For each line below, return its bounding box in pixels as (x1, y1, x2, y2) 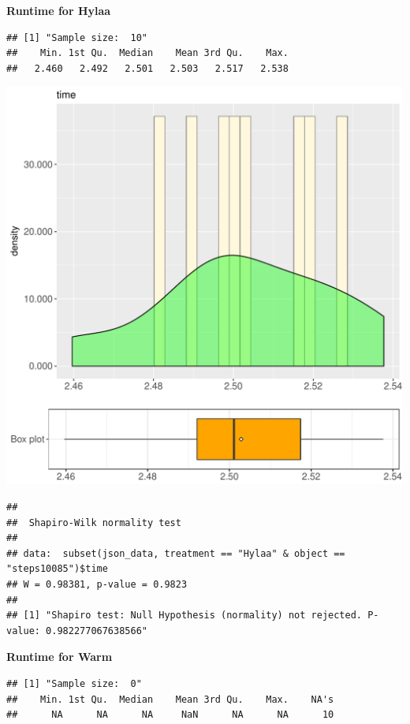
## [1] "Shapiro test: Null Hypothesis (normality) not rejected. (6, 610, 363, 621)
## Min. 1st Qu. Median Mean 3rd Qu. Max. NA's (6, 693, 334, 705)
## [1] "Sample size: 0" (6, 677, 142, 689)
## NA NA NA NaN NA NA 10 (6, 709, 334, 721)
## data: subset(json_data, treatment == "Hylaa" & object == (6, 547, 345, 559)
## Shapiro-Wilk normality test (6, 517, 181, 528)
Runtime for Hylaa (6, 2, 111, 18)
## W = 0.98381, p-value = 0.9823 (6, 578, 188, 590)
